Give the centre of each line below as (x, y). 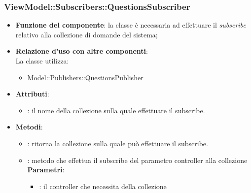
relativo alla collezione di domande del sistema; (87, 34)
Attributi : (32, 94)
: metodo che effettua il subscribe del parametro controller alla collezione (137, 160)
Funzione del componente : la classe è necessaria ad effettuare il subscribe (131, 25)
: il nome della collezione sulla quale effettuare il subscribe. (116, 110)
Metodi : (29, 127)
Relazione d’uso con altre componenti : (82, 51)
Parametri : (46, 170)
